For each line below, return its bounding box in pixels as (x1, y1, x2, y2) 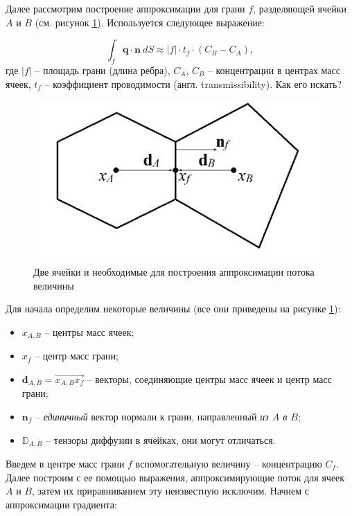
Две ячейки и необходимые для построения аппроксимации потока (33, 265, 315, 279)
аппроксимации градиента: (6, 497, 117, 511)
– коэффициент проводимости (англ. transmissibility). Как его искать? (44, 76, 342, 91)
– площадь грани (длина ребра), (35, 62, 170, 77)
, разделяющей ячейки (253, 1, 347, 15)
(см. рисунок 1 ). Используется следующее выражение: (35, 15, 265, 29)
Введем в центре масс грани (6, 456, 125, 471)
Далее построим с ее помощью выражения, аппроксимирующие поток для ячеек (6, 470, 345, 484)
